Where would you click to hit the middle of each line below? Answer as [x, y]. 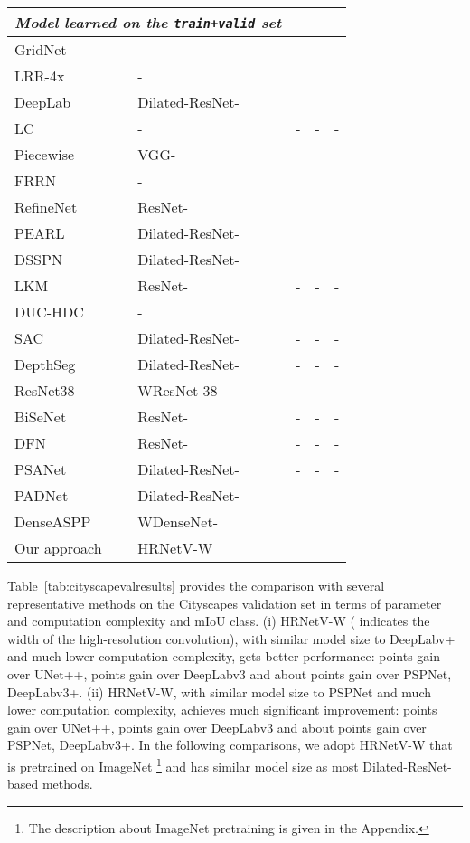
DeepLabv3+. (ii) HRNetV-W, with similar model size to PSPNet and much [219, 691]
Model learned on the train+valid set [148, 22]
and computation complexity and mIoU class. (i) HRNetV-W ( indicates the [219, 621]
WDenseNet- [178, 521]
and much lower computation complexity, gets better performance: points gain [224, 656]
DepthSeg [45, 364]
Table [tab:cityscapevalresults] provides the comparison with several [196, 585]
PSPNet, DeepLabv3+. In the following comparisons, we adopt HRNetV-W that [230, 745]
